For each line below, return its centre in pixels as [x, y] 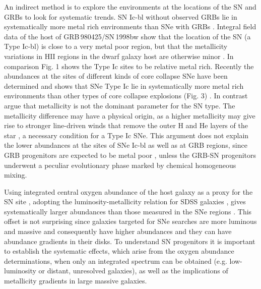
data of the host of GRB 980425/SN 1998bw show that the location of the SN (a [127, 36]
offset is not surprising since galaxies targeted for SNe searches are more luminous [130, 221]
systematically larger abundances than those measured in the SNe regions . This [128, 211]
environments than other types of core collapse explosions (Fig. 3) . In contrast [126, 96]
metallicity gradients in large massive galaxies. [76, 281]
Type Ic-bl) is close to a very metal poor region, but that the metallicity [116, 46]
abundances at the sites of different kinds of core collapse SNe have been [116, 76]
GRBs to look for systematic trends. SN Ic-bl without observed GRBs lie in [121, 16]
